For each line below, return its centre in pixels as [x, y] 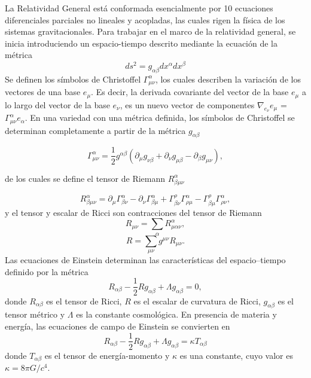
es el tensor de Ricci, [84, 301]
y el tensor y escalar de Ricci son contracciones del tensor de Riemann [133, 212]
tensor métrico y [35, 314]
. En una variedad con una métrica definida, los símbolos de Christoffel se [160, 118]
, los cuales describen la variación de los [228, 79]
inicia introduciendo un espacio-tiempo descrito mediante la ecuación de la [141, 43]
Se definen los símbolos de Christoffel [73, 79]
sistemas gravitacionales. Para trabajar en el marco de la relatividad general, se [150, 31]
